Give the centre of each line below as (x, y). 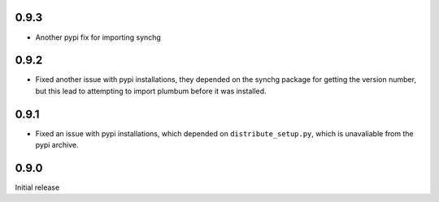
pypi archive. (57, 145)
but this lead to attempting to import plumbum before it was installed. (151, 91)
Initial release (37, 187)
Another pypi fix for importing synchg (98, 37)
